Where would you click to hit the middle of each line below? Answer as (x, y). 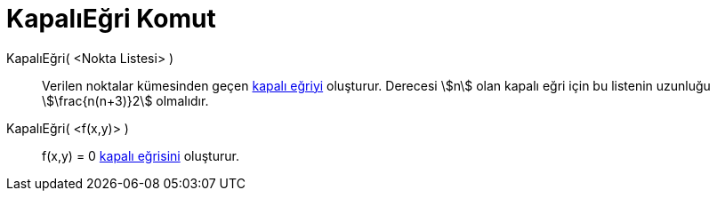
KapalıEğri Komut (111, 19)
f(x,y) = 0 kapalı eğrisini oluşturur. (141, 155)
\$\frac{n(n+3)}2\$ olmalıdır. (125, 100)
